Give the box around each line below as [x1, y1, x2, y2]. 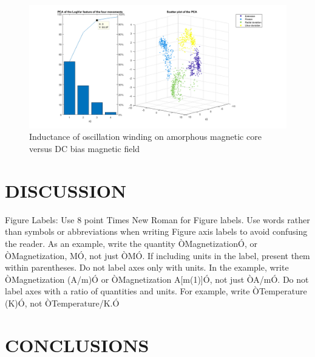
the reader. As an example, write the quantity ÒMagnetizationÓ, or [5, 237, 257, 249]
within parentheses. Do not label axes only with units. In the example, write [5, 261, 289, 274]
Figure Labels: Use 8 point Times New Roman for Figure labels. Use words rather [5, 213, 310, 226]
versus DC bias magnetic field [29, 142, 140, 155]
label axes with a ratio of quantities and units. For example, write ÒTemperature [5, 285, 307, 297]
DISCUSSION [5, 178, 127, 203]
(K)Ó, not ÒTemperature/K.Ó [5, 296, 120, 309]
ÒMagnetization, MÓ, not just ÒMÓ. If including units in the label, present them [5, 249, 310, 262]
